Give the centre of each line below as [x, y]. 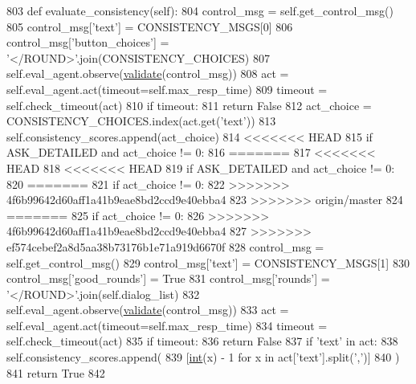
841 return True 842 [56, 372]
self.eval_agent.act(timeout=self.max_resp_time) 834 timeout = [167, 325]
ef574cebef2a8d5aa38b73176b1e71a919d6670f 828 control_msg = [165, 246]
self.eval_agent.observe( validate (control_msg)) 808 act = [148, 74]
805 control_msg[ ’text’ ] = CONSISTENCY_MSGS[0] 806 [150, 26]
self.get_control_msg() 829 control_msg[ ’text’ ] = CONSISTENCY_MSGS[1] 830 [208, 262]
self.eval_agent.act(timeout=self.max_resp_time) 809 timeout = [167, 89]
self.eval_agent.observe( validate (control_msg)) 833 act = [148, 310]
